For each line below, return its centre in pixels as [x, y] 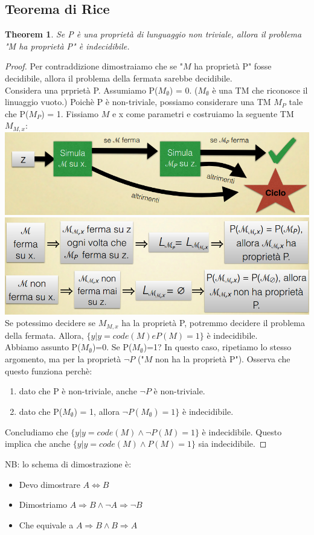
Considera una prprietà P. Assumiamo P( [82, 90]
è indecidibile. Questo [242, 431]
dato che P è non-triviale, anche [78, 391]
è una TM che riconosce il [260, 90]
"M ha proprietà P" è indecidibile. [67, 46]
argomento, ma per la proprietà [63, 359]
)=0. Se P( [112, 347]
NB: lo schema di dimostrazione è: [68, 464]
